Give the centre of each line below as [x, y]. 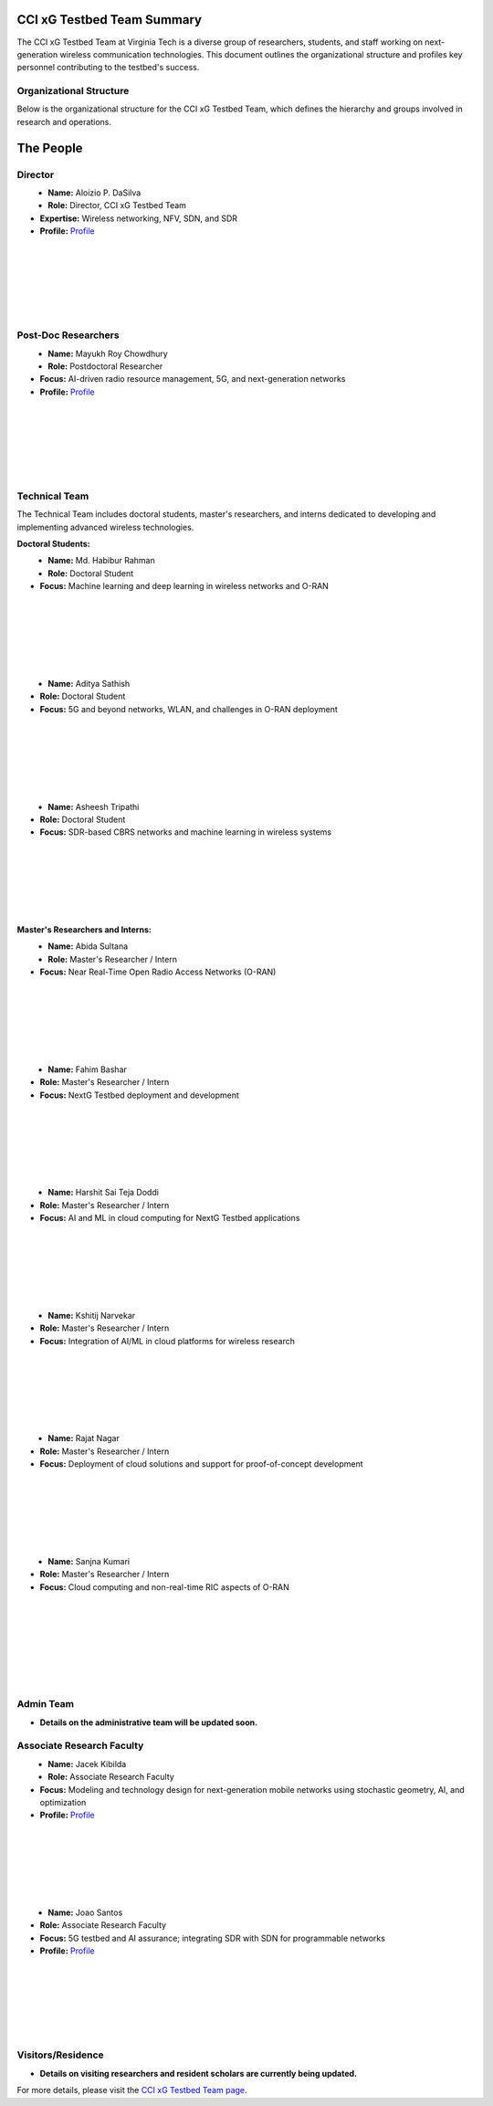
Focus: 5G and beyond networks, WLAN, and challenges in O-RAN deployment [189, 709]
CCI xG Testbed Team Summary [110, 20]
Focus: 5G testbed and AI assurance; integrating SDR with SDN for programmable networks [212, 1938]
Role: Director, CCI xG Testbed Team [117, 205]
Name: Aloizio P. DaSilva [94, 193]
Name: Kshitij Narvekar [92, 1315]
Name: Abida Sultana [88, 946]
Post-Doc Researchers [68, 335]
